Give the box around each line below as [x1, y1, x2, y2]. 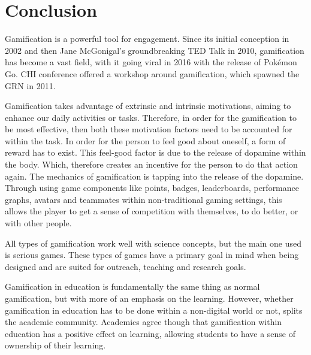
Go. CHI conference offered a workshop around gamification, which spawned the [5, 67, 300, 80]
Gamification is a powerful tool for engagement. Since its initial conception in [5, 32, 289, 45]
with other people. [5, 217, 72, 229]
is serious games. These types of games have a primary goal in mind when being [5, 248, 299, 261]
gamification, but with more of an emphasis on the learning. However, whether [5, 292, 294, 304]
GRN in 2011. [5, 79, 56, 92]
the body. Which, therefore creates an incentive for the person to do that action [5, 158, 298, 171]
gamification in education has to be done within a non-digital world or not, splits [5, 304, 303, 316]
